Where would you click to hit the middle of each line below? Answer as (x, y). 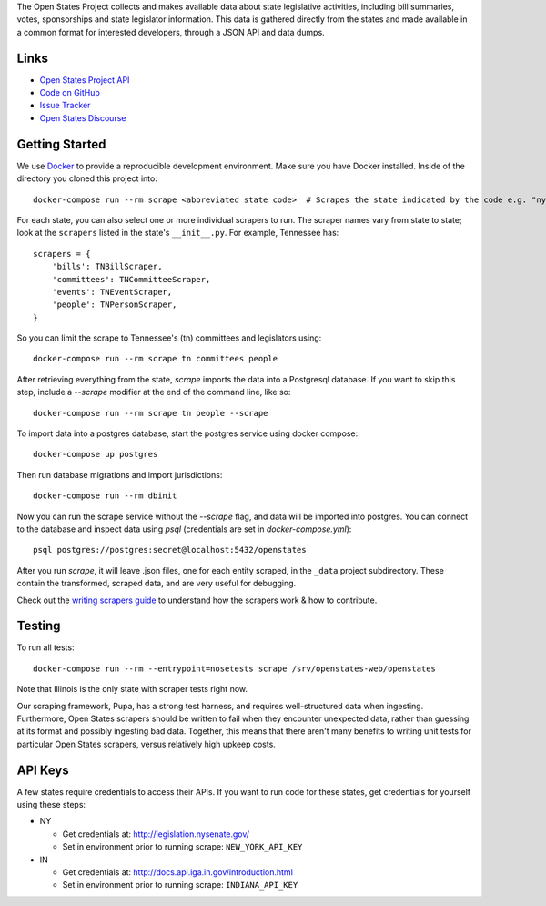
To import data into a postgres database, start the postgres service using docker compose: (187, 433)
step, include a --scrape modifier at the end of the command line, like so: (154, 392)
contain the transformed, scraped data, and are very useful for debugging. (157, 584)
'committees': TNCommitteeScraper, (131, 279)
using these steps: (51, 805)
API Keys (43, 770)
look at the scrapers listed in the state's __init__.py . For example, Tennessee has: (178, 233)
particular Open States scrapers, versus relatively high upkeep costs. (147, 744)
